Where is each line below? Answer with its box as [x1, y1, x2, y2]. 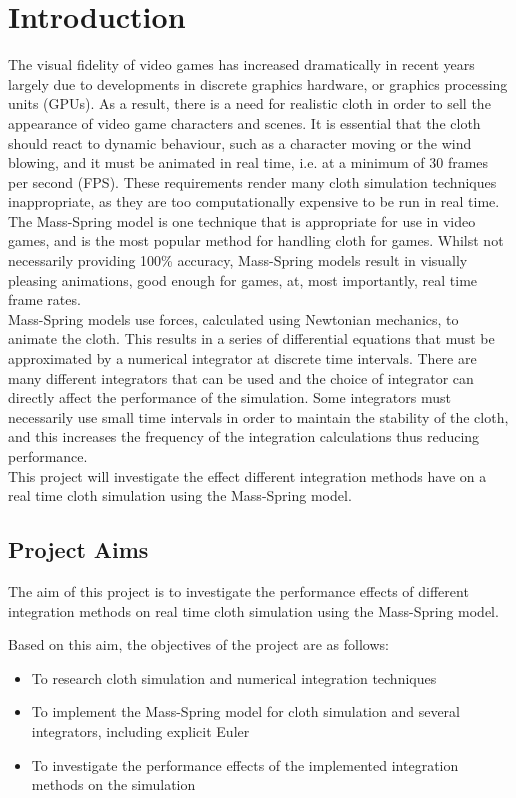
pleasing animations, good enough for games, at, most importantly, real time [8, 269, 478, 290]
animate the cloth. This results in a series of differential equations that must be [8, 328, 495, 349]
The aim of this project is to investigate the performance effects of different [8, 580, 469, 601]
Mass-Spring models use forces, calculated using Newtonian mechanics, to [8, 308, 459, 329]
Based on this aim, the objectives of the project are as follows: [8, 634, 389, 655]
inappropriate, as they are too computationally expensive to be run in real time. [8, 191, 500, 212]
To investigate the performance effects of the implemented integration [31, 754, 459, 775]
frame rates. [8, 289, 81, 310]
